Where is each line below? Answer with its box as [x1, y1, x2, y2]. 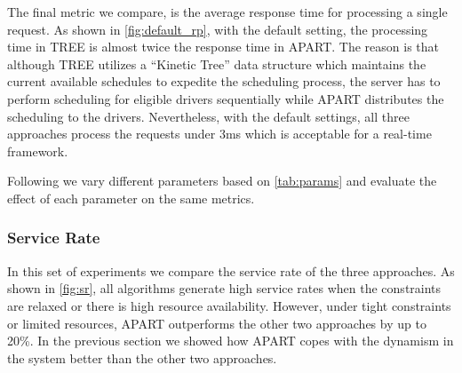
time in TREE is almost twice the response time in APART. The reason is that [7, 37, 440, 56]
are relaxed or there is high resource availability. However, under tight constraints [7, 296, 451, 314]
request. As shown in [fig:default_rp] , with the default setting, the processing [7, 20, 428, 38]
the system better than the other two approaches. [7, 348, 277, 367]
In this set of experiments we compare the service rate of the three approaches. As [7, 261, 455, 280]
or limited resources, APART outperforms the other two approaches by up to [7, 313, 426, 332]
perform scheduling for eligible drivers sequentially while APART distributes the [7, 89, 444, 107]
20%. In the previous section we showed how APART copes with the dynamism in [7, 331, 454, 350]
